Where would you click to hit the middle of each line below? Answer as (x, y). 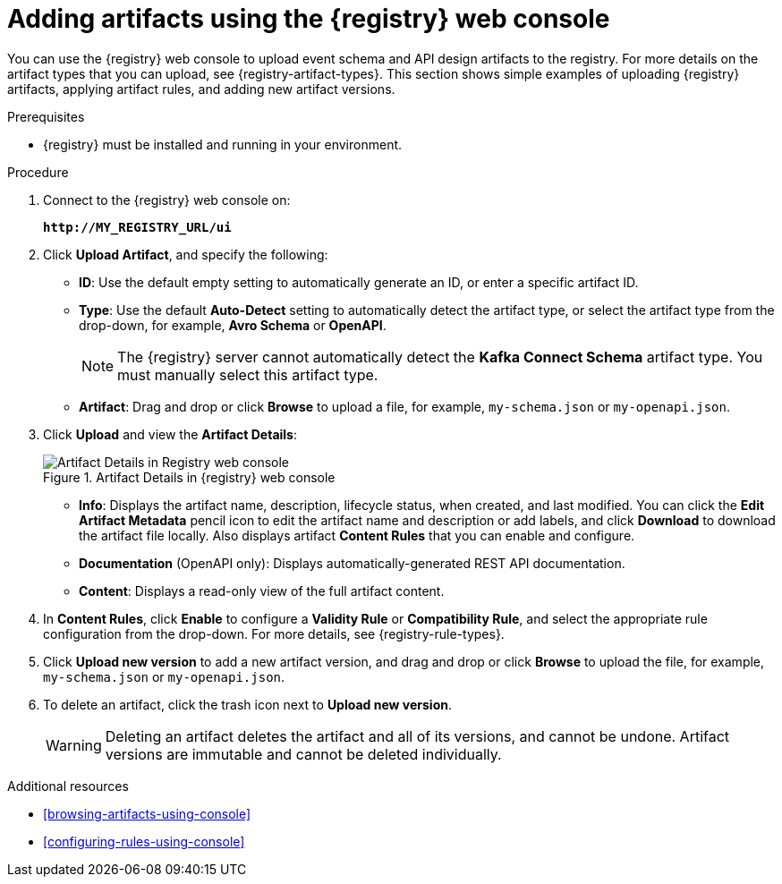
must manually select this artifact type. (248, 374)
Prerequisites (46, 116)
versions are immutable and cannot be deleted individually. (303, 754)
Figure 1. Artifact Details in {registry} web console (189, 477)
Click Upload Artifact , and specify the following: (186, 254)
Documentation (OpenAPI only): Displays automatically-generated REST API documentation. (352, 563)
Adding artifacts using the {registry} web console (309, 19)
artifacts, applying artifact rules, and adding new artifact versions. (201, 89)
